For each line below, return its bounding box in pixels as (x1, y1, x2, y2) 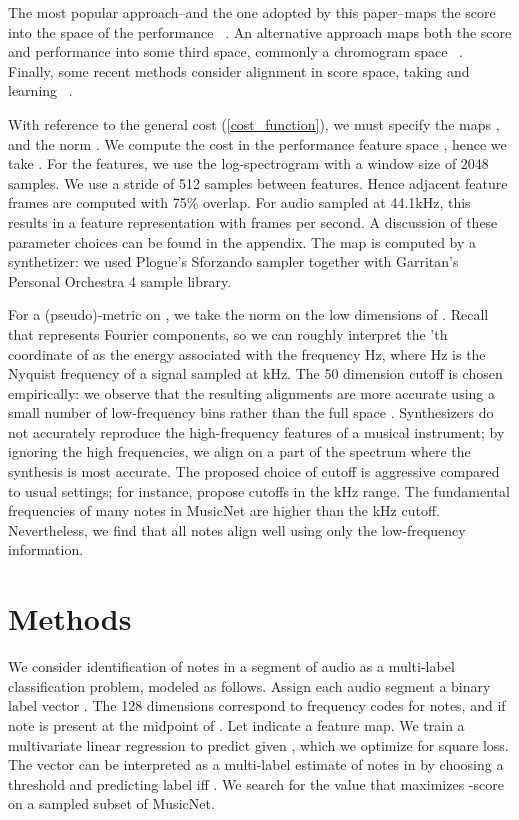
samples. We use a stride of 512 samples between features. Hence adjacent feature (8, 172, 508, 193)
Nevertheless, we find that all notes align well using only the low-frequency (8, 519, 466, 540)
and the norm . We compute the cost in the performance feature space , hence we (8, 133, 507, 154)
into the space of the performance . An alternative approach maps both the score (8, 21, 512, 42)
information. (8, 539, 84, 560)
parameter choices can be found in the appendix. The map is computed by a (8, 231, 477, 252)
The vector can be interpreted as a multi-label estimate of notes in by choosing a (8, 754, 504, 775)
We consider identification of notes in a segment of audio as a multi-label (8, 656, 455, 677)
